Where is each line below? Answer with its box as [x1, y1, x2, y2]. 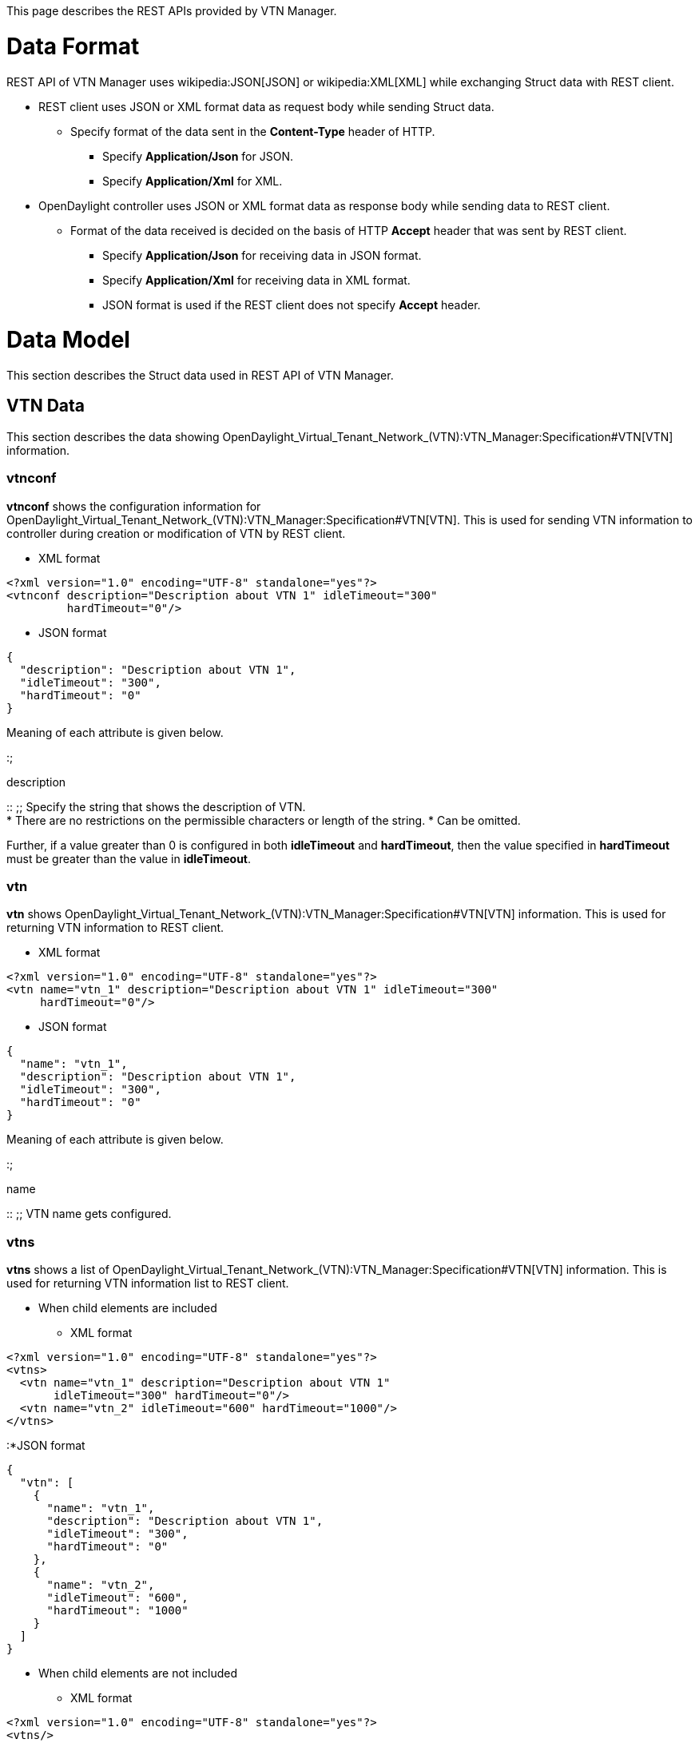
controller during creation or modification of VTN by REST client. [6, 526, 346, 540]
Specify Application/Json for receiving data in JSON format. [102, 248, 422, 262]
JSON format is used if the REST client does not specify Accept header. [102, 297, 481, 312]
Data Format [6, 32, 140, 60]
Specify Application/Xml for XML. [102, 173, 283, 188]
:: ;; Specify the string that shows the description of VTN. [6, 799, 306, 814]
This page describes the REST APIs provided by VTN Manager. [6, 4, 337, 18]
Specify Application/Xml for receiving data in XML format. [102, 273, 411, 287]
